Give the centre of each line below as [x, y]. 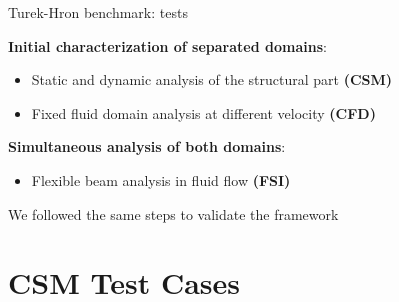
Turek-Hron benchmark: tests [98, 12]
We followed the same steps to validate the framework [173, 213]
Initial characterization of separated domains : [167, 45]
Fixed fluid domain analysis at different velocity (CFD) [203, 112]
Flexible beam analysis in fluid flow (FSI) [161, 179]
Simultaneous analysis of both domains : [147, 146]
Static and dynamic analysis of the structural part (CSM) [212, 79]
